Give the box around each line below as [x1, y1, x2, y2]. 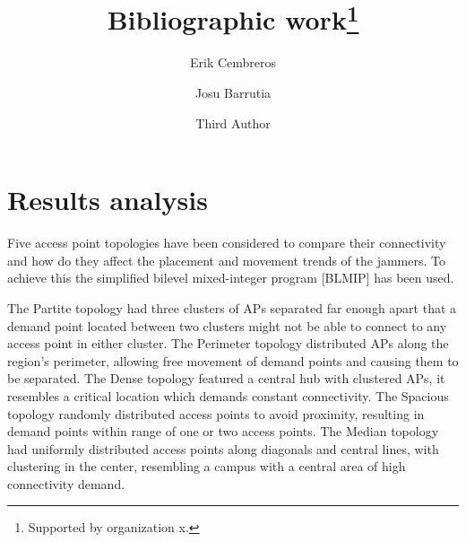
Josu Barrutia [194, 83, 272, 102]
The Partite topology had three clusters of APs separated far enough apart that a [7, 298, 457, 317]
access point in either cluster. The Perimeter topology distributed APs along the [7, 334, 449, 353]
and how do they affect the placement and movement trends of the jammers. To [7, 250, 446, 269]
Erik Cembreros [189, 53, 277, 72]
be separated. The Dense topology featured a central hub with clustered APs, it [7, 369, 445, 388]
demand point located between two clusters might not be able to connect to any [7, 316, 447, 335]
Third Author [195, 113, 271, 132]
